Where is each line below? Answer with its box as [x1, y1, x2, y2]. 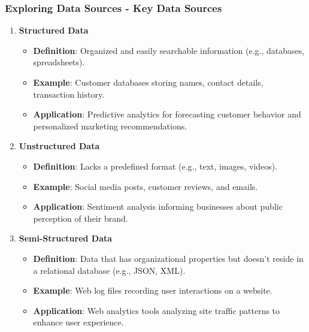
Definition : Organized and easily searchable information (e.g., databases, [33, 44, 305, 56]
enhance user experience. [33, 316, 124, 328]
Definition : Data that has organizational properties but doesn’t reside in [33, 252, 304, 264]
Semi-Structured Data [19, 232, 113, 245]
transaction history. [33, 87, 105, 100]
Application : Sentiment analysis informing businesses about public [33, 200, 283, 213]
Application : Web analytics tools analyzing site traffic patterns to [33, 304, 280, 316]
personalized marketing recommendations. [33, 119, 187, 132]
